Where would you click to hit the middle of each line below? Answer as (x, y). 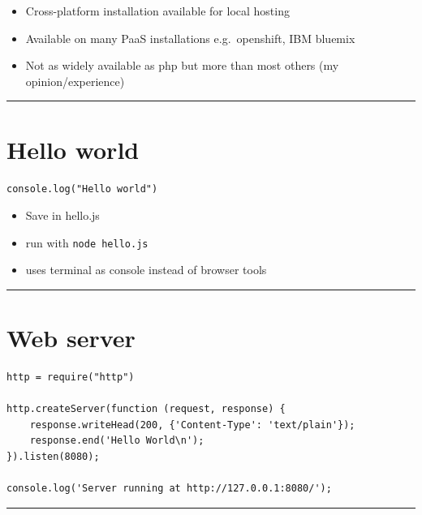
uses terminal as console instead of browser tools (146, 270)
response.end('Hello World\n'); (117, 441)
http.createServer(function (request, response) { (146, 409)
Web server (71, 338)
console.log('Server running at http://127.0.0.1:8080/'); (169, 489)
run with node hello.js (87, 242)
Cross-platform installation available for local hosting (157, 11)
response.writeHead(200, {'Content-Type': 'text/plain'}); (192, 425)
